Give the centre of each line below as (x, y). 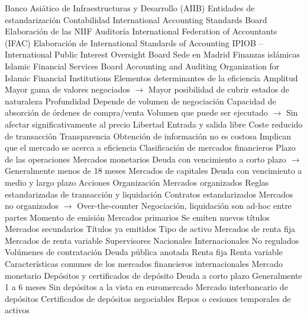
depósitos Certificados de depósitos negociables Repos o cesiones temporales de (148, 298)
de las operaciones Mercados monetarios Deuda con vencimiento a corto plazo (146, 159)
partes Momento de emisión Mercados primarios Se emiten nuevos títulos (137, 217)
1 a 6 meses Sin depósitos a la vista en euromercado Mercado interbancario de (146, 287)
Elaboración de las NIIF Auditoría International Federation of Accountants (141, 31)
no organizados (32, 206)
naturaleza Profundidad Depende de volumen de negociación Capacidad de (140, 101)
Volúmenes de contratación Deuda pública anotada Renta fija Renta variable (144, 252)
